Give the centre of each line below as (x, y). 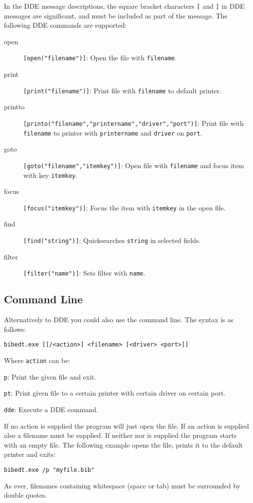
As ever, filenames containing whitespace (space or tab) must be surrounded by (122, 485)
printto (14, 107)
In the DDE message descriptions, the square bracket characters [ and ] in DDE (124, 6)
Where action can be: (37, 360)
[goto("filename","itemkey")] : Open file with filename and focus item (134, 165)
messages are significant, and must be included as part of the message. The (116, 15)
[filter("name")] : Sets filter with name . (84, 273)
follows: (15, 329)
